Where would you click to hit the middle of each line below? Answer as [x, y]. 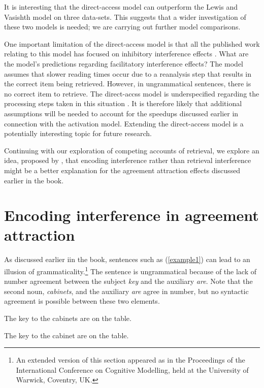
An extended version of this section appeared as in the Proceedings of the [130, 360]
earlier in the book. [34, 180]
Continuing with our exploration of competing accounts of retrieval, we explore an [132, 150]
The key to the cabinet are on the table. [67, 335]
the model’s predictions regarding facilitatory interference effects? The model [124, 63]
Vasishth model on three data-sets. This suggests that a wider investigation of [125, 17]
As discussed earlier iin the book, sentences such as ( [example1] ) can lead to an [127, 259]
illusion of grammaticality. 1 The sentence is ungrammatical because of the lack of [130, 270]
